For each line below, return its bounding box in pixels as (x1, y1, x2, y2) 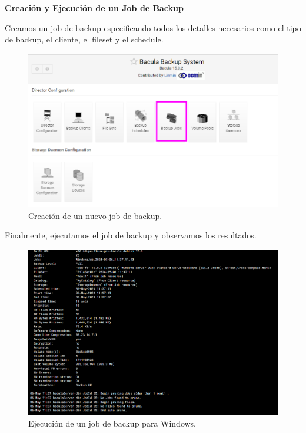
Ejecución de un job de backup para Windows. (28, 416, 197, 429)
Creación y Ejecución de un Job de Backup (5, 2, 184, 14)
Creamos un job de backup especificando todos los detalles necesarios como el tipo (5, 21, 301, 34)
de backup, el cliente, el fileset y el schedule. (5, 33, 164, 45)
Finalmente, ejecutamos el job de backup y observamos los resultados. (5, 229, 257, 241)
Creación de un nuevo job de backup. (28, 209, 162, 221)
